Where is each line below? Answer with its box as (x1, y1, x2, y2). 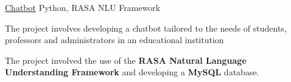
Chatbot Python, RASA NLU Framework (5, 1, 161, 13)
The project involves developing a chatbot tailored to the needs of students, (5, 21, 287, 34)
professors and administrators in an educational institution (5, 33, 224, 46)
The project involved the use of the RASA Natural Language (5, 53, 247, 66)
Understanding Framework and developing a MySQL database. (5, 66, 259, 78)
